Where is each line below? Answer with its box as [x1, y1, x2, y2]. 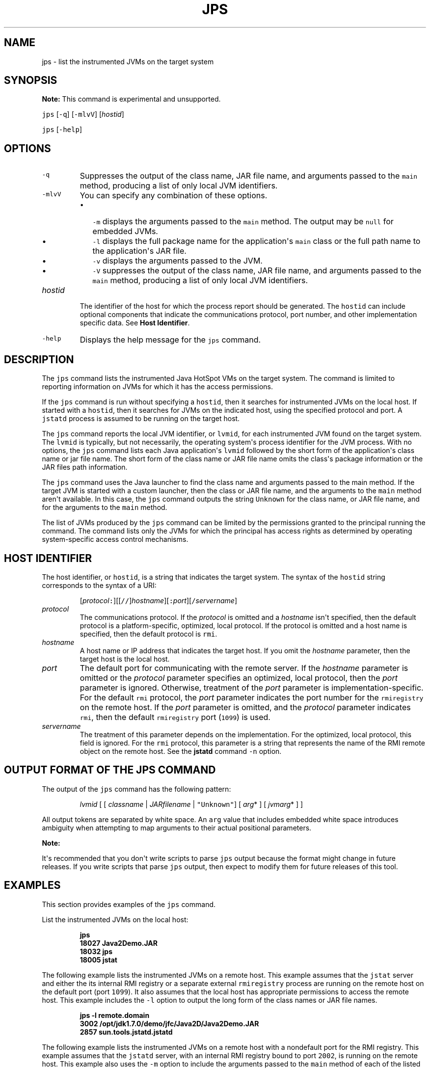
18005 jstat [80, 955, 117, 964]
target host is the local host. [80, 654, 170, 663]
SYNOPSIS [4, 74, 57, 87]
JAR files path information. [42, 463, 128, 472]
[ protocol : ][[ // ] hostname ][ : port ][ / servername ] [80, 596, 237, 605]
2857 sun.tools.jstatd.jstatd [80, 1027, 173, 1036]
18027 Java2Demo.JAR [80, 938, 158, 947]
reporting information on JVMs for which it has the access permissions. [42, 382, 273, 391]
